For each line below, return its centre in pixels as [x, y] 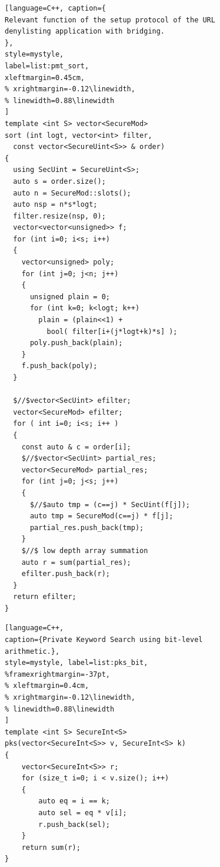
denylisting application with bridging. [85, 32]
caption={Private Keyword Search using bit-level [104, 640]
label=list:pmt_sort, [47, 66]
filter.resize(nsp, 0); [59, 216]
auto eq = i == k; [74, 801]
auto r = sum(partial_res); [76, 562]
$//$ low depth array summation [85, 550]
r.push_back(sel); [74, 824]
